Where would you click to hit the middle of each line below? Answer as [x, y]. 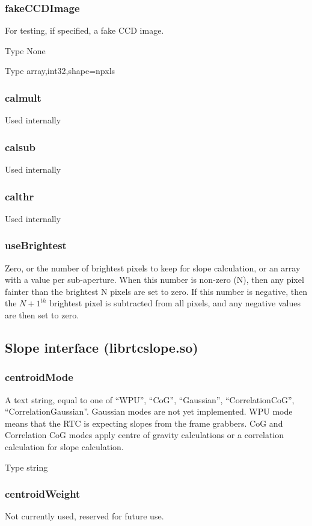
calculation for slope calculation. [64, 447]
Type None [25, 50]
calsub [20, 147]
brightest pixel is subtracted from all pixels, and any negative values [175, 303]
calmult [23, 97]
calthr [20, 196]
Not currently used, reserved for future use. [84, 516]
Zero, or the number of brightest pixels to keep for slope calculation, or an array [153, 268]
